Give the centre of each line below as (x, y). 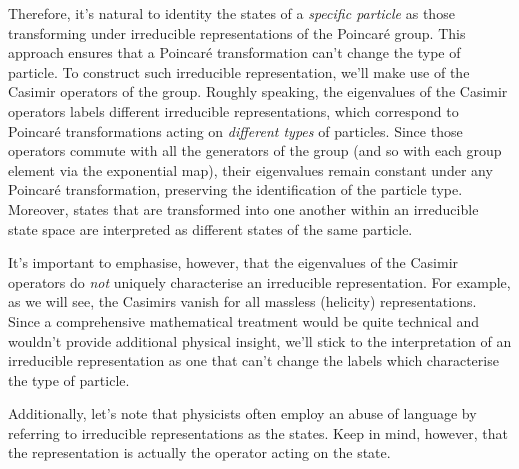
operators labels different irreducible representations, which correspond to (233, 110)
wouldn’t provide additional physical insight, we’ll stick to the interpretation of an (260, 340)
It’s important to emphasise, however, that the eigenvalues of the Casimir (233, 262)
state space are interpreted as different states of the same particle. (210, 228)
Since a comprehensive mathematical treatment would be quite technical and (244, 320)
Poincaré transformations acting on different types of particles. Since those (235, 130)
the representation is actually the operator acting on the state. (199, 452)
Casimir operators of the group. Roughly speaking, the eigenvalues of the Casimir (258, 91)
